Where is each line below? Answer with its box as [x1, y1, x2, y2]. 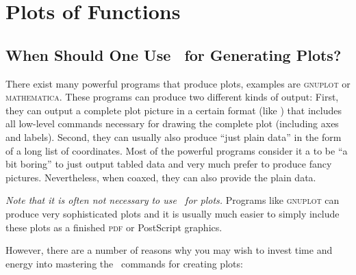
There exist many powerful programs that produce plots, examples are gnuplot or [5, 76, 351, 90]
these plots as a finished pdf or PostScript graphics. [5, 220, 222, 234]
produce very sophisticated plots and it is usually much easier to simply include [5, 206, 340, 220]
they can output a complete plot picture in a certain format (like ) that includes [5, 103, 342, 117]
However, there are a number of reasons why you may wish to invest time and [5, 243, 333, 257]
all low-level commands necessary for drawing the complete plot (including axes [5, 116, 339, 131]
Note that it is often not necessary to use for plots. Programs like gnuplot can [5, 193, 340, 207]
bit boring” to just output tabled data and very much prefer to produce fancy [5, 157, 332, 171]
